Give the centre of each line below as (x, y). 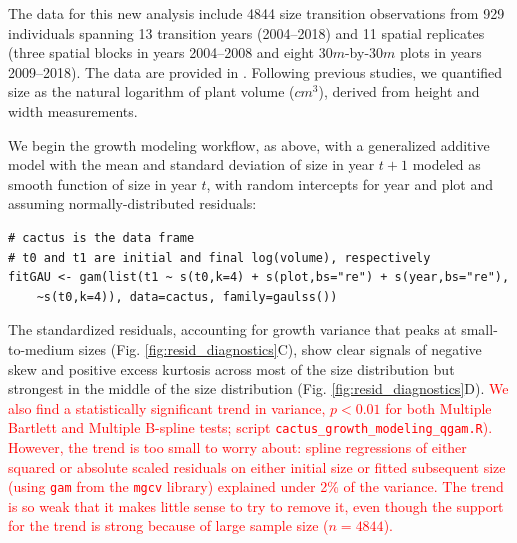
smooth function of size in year (102, 183)
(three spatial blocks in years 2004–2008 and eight (161, 52)
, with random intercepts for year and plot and (350, 183)
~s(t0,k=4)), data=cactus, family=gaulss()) (187, 296)
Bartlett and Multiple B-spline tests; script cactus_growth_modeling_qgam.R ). (250, 427)
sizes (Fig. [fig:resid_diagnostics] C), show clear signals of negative (280, 348)
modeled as (446, 164)
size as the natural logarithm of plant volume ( (151, 91)
